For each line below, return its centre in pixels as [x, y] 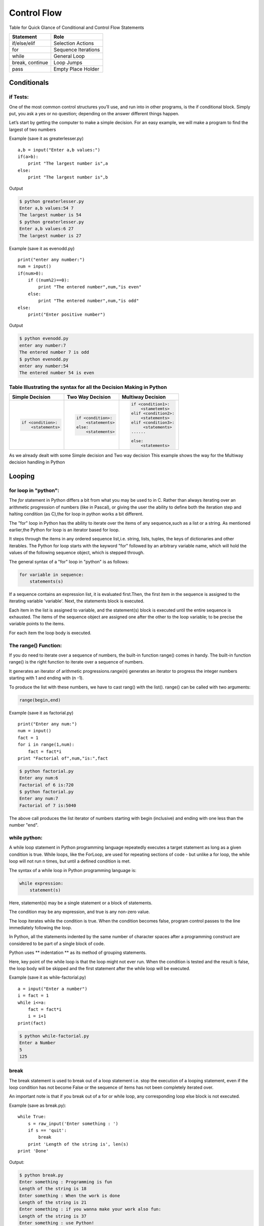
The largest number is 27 [50, 236]
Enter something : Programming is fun [66, 1182]
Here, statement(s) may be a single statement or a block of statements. [81, 903]
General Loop [69, 56]
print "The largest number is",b [68, 177]
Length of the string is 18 [53, 1189]
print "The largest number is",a [68, 164]
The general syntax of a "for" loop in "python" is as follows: [69, 562]
